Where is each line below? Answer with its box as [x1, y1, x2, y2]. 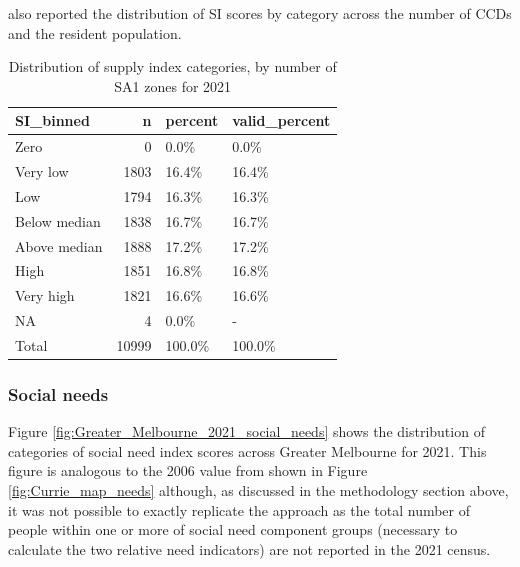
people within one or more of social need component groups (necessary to [8, 519, 458, 540]
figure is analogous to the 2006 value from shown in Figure [8, 460, 368, 481]
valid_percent [232, 110, 331, 131]
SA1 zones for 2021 [114, 75, 232, 96]
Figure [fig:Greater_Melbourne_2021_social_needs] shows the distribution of [8, 421, 485, 442]
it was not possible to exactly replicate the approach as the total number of [8, 499, 471, 520]
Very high [15, 285, 75, 306]
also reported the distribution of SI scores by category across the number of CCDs [8, 3, 512, 23]
